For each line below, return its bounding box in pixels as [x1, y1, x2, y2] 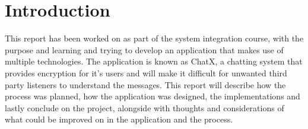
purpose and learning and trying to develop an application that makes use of [5, 43, 284, 56]
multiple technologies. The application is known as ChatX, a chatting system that [5, 55, 303, 67]
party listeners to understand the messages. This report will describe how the [5, 78, 286, 91]
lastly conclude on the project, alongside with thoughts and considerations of [5, 101, 284, 114]
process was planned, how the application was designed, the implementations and [5, 90, 300, 102]
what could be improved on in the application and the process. [5, 113, 233, 125]
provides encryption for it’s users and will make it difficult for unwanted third [5, 66, 287, 79]
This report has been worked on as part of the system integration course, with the [5, 32, 304, 44]
